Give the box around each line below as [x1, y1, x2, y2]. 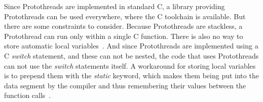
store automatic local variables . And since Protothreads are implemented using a [4, 40, 258, 51]
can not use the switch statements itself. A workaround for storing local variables [4, 60, 256, 71]
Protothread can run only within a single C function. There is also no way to [4, 30, 243, 41]
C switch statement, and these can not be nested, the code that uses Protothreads [4, 50, 259, 61]
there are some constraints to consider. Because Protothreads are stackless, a [4, 21, 243, 31]
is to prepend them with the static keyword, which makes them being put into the [4, 70, 259, 81]
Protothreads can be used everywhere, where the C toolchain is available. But [4, 11, 246, 21]
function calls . [4, 90, 51, 100]
